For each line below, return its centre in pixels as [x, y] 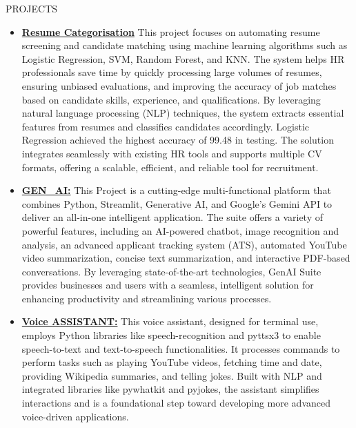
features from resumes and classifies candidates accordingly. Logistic [166, 126]
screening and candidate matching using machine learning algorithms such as [185, 45]
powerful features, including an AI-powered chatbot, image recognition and [180, 230]
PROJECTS [32, 8]
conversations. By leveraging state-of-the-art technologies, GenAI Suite [171, 271]
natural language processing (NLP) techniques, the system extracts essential [183, 113]
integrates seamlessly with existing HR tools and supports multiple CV [172, 153]
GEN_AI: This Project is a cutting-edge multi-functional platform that [176, 190]
